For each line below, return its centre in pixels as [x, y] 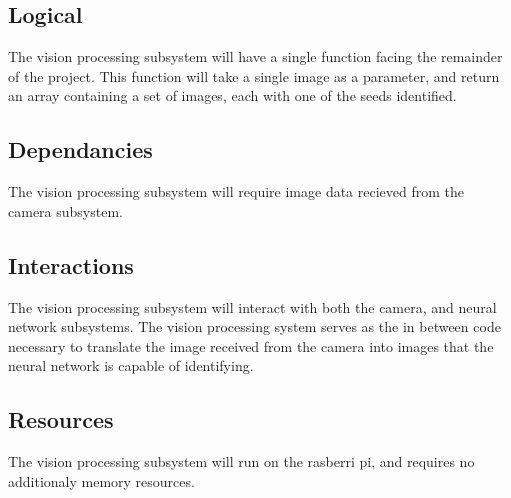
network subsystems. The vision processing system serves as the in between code [254, 326]
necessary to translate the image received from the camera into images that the [251, 345]
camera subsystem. [65, 210]
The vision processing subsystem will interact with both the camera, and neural [252, 306]
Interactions [71, 264]
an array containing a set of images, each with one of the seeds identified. [232, 95]
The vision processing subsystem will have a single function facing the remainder [255, 56]
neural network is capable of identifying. [131, 365]
